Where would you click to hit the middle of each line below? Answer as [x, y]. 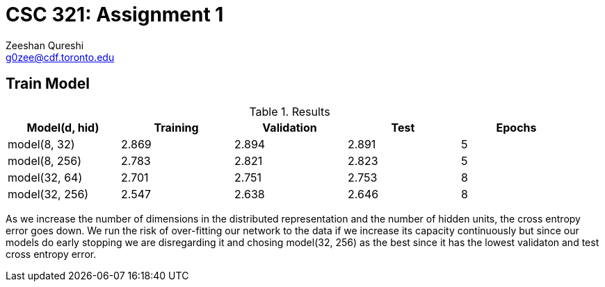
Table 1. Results [290, 111]
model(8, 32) [41, 144]
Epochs [516, 127]
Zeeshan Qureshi [45, 45]
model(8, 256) [45, 160]
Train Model [48, 84]
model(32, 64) [45, 177]
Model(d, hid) [63, 127]
